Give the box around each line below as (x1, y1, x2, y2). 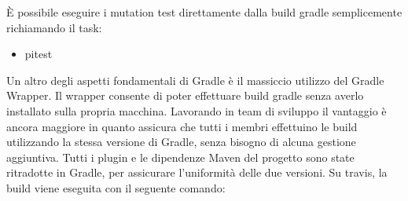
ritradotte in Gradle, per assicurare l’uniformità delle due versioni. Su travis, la (6, 164, 388, 181)
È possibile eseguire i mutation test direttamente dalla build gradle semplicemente (6, 4, 402, 20)
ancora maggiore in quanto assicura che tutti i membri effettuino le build (6, 118, 358, 134)
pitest (24, 46, 53, 62)
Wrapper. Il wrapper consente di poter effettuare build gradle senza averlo (6, 87, 364, 104)
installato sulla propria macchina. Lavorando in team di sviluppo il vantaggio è (6, 102, 387, 119)
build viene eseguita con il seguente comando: (6, 179, 226, 196)
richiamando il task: (6, 19, 102, 35)
